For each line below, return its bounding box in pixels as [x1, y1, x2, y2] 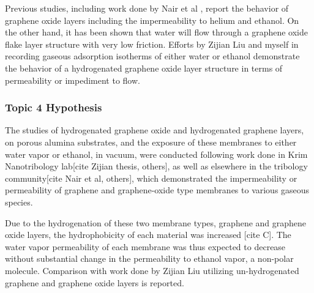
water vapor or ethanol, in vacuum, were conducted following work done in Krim [5, 147, 308, 160]
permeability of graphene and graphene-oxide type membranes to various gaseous [5, 184, 310, 196]
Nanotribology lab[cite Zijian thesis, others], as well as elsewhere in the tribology [5, 160, 308, 172]
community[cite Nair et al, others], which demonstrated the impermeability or [5, 171, 297, 184]
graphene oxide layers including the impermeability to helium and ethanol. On [5, 13, 299, 26]
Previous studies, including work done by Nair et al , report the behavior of [5, 2, 289, 14]
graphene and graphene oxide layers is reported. [5, 276, 184, 289]
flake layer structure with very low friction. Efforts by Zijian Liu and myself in [5, 37, 299, 50]
